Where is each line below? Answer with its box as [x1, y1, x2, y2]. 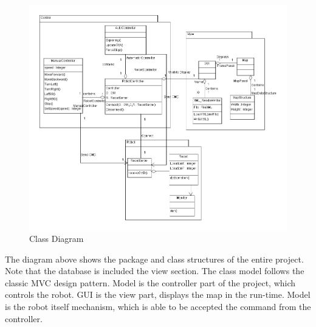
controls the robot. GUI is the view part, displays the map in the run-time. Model [5, 288, 311, 301]
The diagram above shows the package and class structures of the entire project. [5, 252, 304, 265]
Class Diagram [29, 232, 84, 245]
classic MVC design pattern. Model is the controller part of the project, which [5, 276, 296, 289]
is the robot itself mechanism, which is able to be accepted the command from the [5, 300, 311, 313]
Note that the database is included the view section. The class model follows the [5, 264, 304, 277]
